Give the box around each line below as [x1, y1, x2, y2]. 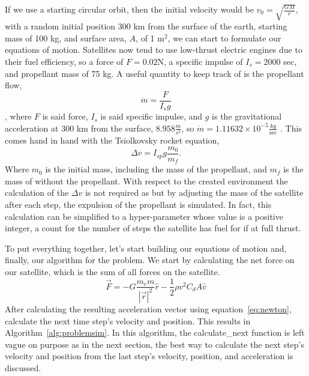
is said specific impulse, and [100, 110, 203, 123]
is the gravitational [212, 110, 282, 123]
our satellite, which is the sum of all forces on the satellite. [5, 265, 220, 277]
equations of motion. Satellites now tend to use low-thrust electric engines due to [5, 43, 302, 56]
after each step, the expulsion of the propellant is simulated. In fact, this [5, 198, 272, 210]
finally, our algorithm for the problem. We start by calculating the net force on [5, 253, 295, 266]
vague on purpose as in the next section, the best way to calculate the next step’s [5, 338, 304, 350]
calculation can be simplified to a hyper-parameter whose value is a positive [5, 210, 283, 222]
